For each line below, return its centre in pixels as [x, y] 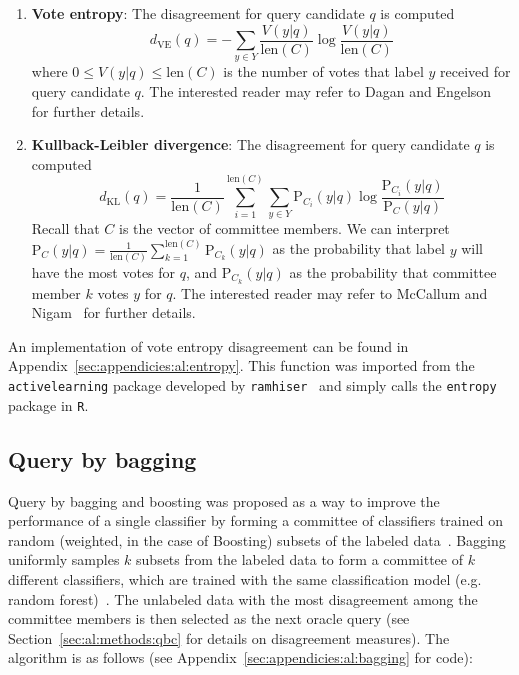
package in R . [48, 404]
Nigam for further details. [113, 312]
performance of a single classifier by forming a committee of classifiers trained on [255, 520]
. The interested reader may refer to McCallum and [330, 292]
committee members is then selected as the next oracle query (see [209, 618]
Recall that [65, 228]
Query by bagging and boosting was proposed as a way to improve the [224, 500]
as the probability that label [359, 248]
